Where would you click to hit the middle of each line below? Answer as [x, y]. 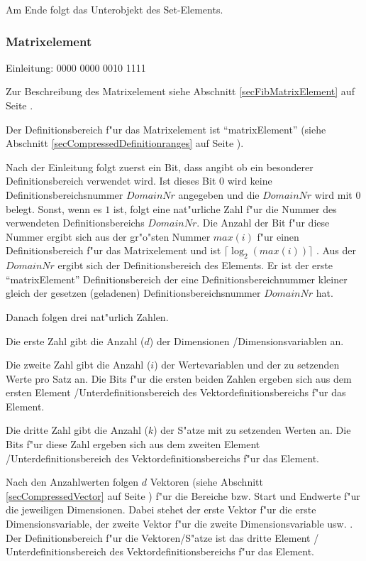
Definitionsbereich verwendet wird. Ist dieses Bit [111, 181]
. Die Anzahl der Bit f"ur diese [263, 223]
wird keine [250, 181]
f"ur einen [278, 236]
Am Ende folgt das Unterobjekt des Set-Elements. [115, 9]
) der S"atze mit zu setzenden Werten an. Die [252, 430]
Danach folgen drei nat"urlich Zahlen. [87, 316]
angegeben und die [219, 194]
